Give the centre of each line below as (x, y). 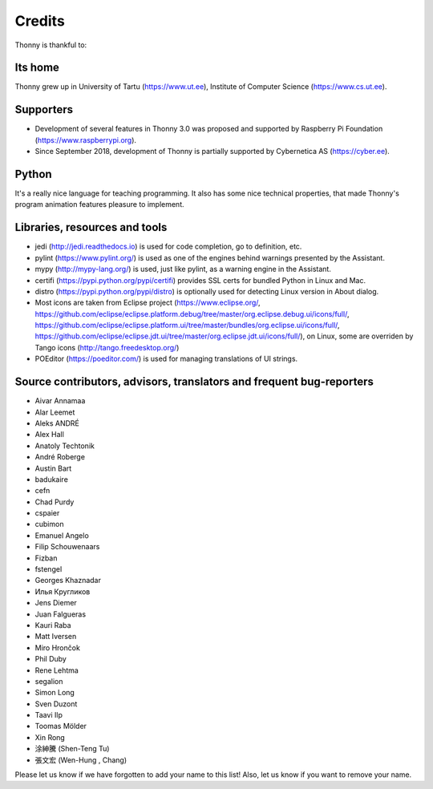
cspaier (47, 513)
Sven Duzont (56, 704)
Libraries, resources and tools (91, 227)
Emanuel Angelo (62, 535)
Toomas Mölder (61, 726)
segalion (49, 681)
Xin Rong (50, 737)
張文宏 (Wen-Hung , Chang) (81, 760)
